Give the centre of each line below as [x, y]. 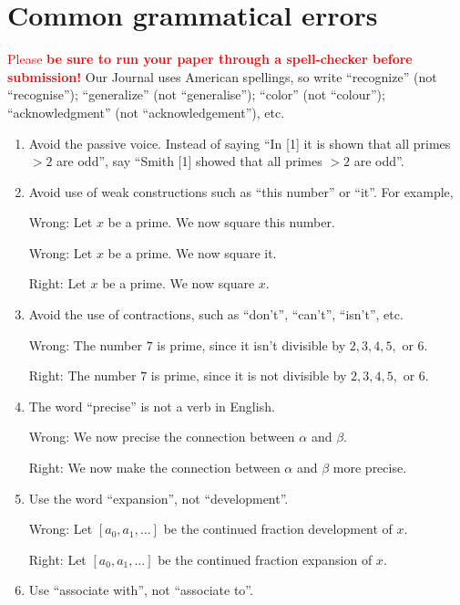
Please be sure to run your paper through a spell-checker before [210, 59]
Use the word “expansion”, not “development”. [158, 498]
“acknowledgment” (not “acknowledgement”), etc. [146, 112]
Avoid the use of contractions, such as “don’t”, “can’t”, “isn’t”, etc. [216, 314]
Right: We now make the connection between [154, 468]
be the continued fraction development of [278, 529]
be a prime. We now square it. [192, 252]
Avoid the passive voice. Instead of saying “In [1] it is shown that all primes [240, 143]
